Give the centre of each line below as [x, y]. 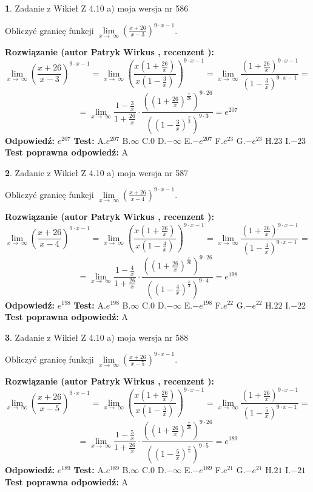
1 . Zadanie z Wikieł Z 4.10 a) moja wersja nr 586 [97, 8]
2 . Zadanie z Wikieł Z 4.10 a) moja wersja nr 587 [97, 172]
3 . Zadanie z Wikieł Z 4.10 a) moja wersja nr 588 [97, 337]
